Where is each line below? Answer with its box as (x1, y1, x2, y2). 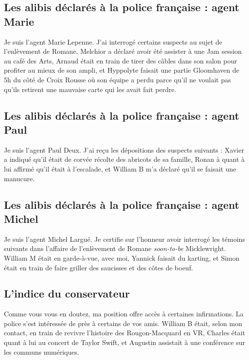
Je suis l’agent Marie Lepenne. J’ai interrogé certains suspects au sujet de (4, 36, 222, 47)
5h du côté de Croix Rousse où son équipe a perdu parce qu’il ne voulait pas (4, 74, 231, 84)
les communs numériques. (4, 346, 79, 357)
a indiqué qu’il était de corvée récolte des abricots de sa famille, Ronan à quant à (4, 154, 245, 164)
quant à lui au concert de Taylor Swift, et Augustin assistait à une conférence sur (4, 337, 245, 347)
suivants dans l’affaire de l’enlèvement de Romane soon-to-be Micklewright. (4, 243, 226, 253)
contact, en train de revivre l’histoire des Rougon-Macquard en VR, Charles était (4, 328, 245, 338)
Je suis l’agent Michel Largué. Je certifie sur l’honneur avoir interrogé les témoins (4, 234, 245, 244)
